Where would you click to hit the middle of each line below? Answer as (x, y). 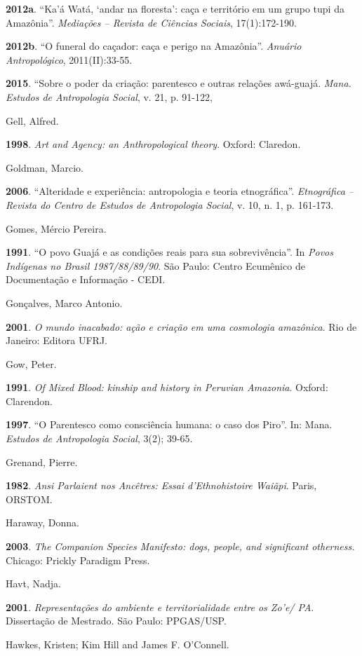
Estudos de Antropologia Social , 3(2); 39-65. (99, 438)
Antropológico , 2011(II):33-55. (69, 59)
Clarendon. (29, 401)
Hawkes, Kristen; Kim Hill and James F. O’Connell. (118, 644)
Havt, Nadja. (33, 583)
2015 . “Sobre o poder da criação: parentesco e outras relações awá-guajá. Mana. (179, 83)
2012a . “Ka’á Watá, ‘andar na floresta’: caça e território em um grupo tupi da (175, 8)
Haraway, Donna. (42, 522)
